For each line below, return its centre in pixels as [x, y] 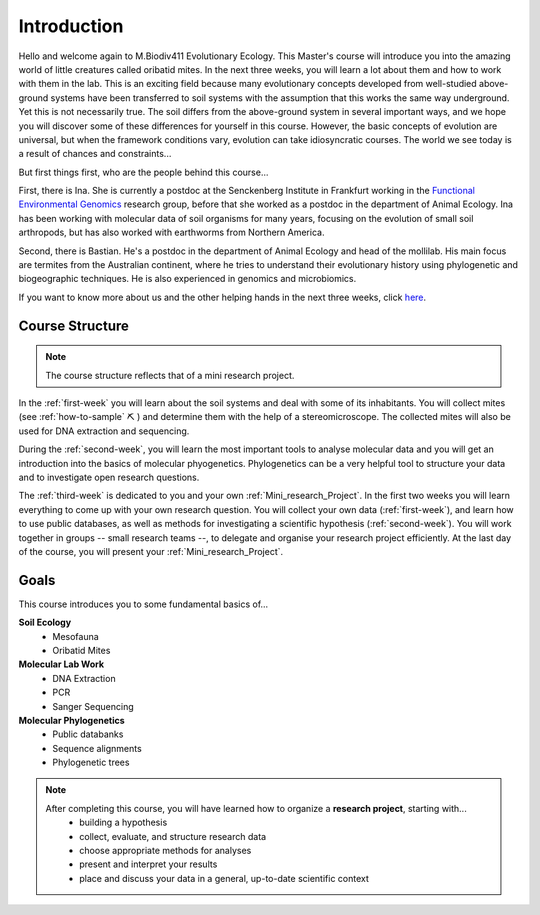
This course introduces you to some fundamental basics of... [143, 604]
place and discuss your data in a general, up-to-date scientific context [224, 878]
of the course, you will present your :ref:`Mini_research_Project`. [151, 551]
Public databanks [88, 734]
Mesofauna [75, 636]
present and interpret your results [148, 864]
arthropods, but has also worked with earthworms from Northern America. [171, 232]
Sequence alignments [97, 748]
